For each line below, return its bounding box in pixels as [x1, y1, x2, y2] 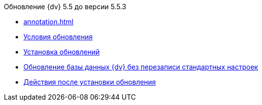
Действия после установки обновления [23, 78, 156, 86]
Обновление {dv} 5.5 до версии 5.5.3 [4, 2, 126, 11]
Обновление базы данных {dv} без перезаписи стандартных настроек [23, 63, 258, 71]
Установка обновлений [23, 48, 100, 56]
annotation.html [23, 17, 74, 26]
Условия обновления [23, 33, 93, 41]
